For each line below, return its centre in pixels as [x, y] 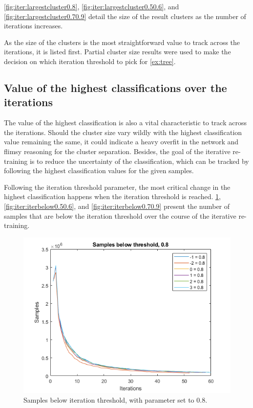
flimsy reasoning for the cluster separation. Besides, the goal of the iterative [117, 151]
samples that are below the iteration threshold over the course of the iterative [120, 215]
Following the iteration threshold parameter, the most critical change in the [117, 187]
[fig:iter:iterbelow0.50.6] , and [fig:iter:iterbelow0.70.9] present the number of [117, 206]
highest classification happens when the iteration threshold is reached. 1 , [112, 196]
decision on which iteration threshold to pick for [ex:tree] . [90, 61]
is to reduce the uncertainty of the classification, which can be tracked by [139, 161]
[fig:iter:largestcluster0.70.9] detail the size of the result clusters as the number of [125, 16]
